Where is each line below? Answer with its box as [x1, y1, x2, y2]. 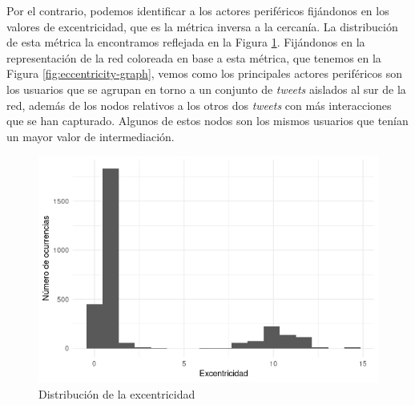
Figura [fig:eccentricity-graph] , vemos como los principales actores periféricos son [6, 65, 403, 82]
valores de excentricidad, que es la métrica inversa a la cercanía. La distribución [6, 18, 398, 34]
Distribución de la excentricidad [38, 385, 195, 402]
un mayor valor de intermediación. [6, 128, 175, 144]
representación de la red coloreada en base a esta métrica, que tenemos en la [6, 49, 381, 66]
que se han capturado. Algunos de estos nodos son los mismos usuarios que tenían [6, 112, 409, 129]
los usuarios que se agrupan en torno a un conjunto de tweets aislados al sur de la [6, 80, 406, 97]
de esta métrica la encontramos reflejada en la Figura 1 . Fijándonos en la [6, 34, 365, 51]
